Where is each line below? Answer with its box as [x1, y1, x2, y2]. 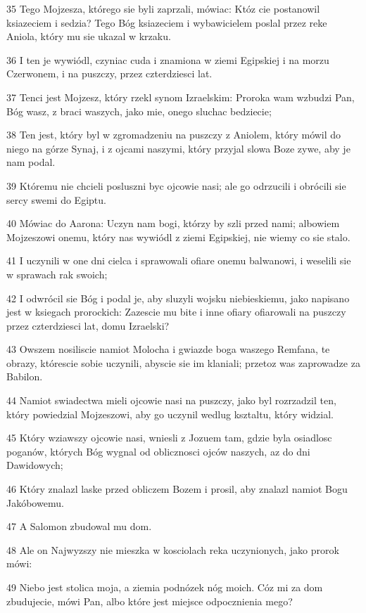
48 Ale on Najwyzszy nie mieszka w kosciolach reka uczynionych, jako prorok [6, 542, 339, 557]
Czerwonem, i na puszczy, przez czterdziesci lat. [6, 66, 213, 81]
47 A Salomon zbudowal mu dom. [6, 519, 152, 534]
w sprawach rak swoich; [6, 266, 108, 281]
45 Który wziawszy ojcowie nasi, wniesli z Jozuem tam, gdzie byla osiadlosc [6, 430, 332, 445]
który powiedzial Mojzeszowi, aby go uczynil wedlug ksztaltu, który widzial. [6, 406, 334, 421]
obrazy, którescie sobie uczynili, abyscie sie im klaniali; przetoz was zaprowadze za [6, 355, 360, 370]
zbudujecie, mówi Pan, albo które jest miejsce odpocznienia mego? [6, 593, 293, 608]
